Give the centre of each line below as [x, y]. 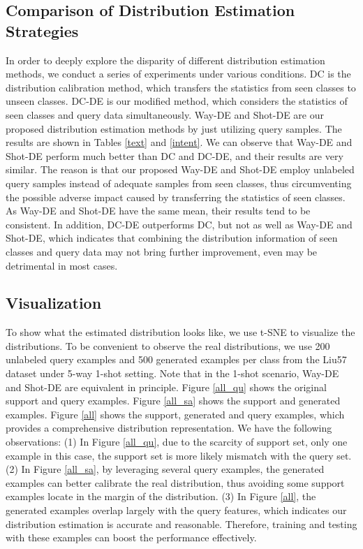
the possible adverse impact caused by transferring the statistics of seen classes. [176, 197]
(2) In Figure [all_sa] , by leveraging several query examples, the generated [165, 469]
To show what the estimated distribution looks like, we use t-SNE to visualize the [180, 332]
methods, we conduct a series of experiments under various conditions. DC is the [178, 74]
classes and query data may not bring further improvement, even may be [162, 251]
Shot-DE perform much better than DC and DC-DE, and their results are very [175, 155]
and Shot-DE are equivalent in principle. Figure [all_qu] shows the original [166, 387]
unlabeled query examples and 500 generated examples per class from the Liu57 [176, 359]
